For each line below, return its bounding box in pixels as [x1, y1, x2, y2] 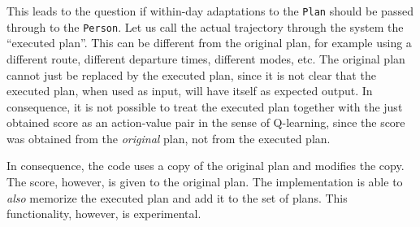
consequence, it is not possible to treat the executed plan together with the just [6, 98, 403, 115]
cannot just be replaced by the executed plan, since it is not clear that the [6, 66, 376, 83]
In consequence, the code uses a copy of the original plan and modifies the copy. [6, 157, 405, 174]
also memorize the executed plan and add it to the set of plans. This [6, 189, 348, 206]
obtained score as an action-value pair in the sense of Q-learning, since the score [6, 114, 405, 131]
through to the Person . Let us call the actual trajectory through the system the [6, 18, 404, 35]
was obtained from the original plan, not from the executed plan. [6, 129, 331, 146]
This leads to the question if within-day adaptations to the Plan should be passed [6, 2, 414, 19]
